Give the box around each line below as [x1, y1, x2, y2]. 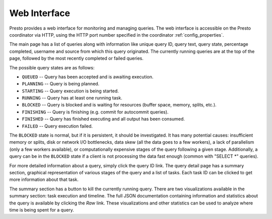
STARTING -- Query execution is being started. [22, 88, 119, 94]
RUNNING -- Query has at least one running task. [22, 95, 123, 101]
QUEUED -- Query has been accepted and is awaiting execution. [22, 73, 154, 80]
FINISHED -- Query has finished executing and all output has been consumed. [22, 116, 185, 122]
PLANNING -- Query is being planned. [22, 81, 100, 87]
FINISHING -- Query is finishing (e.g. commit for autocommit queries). [22, 108, 169, 115]
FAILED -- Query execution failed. [22, 123, 93, 129]
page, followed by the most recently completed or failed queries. [9, 55, 144, 61]
